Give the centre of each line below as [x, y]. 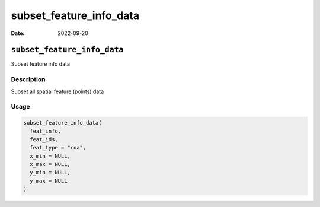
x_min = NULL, [50, 156]
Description [28, 79]
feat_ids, [44, 139]
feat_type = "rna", [58, 148]
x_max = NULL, [50, 164]
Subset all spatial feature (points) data [57, 91]
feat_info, [46, 131]
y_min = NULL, [50, 173]
